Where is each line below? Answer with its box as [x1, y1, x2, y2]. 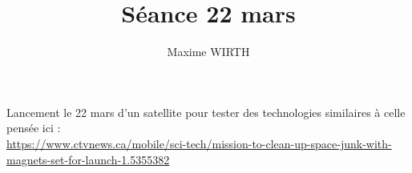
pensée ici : [6, 119, 61, 136]
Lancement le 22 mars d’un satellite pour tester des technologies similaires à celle [6, 103, 406, 120]
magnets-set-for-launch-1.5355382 [6, 151, 170, 167]
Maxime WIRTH [167, 43, 250, 60]
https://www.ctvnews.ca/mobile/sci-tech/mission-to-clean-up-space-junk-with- [6, 135, 392, 151]
